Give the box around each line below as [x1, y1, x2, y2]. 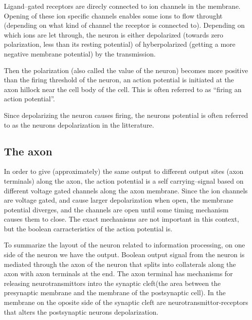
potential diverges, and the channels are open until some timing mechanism [4, 204, 229, 214]
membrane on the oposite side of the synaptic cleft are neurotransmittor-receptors [4, 297, 248, 307]
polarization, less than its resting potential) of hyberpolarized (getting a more [4, 39, 235, 49]
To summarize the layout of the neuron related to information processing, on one [4, 240, 245, 250]
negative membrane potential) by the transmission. [4, 48, 156, 58]
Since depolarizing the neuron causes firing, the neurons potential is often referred [4, 110, 248, 120]
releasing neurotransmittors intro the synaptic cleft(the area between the [4, 278, 221, 288]
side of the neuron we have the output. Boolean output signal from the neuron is [4, 249, 245, 260]
